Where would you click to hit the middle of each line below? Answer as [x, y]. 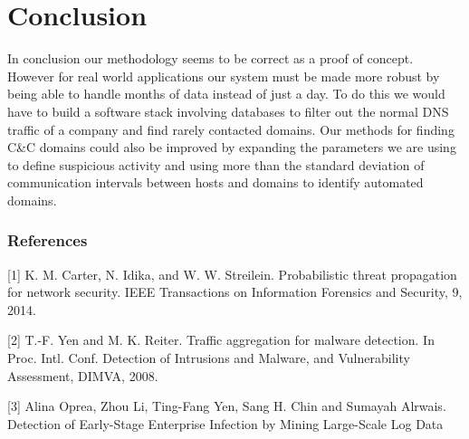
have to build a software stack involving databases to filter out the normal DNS [228, 111]
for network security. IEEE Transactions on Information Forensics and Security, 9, [235, 292]
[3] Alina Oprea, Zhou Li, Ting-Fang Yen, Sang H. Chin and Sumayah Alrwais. [227, 406]
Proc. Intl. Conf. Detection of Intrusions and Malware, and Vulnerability [209, 358]
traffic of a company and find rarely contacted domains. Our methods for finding [231, 129]
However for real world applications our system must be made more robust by [224, 76]
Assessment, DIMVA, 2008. [83, 375]
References [48, 240]
